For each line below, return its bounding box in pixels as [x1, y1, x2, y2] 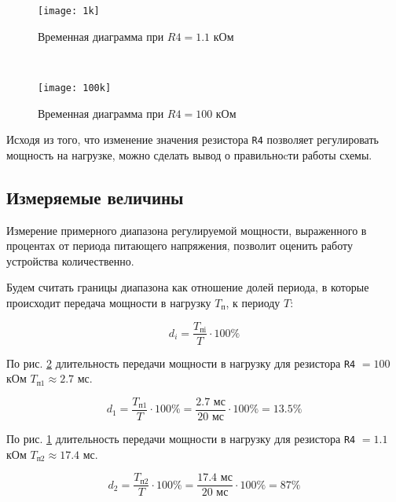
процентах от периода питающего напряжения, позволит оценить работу [6, 237, 353, 254]
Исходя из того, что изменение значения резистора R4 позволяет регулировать [6, 131, 379, 148]
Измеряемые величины [6, 185, 184, 209]
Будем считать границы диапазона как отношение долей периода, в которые [6, 279, 369, 295]
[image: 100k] [38, 82, 112, 93]
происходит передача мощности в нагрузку [6, 294, 211, 310]
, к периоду [225, 294, 280, 310]
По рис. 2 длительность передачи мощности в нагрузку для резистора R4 [6, 354, 356, 371]
